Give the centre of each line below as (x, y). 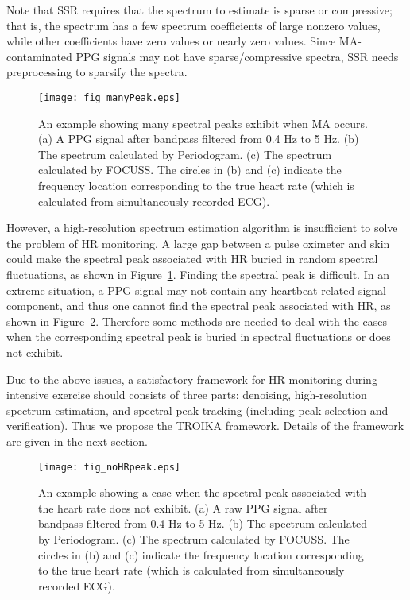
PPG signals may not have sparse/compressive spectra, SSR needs (237, 56)
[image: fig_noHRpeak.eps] (109, 467)
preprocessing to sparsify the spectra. (97, 72)
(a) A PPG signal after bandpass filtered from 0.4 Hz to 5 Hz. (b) (199, 139)
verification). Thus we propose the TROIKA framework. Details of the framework (205, 426)
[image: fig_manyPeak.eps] (109, 97)
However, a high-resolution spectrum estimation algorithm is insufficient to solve (202, 228)
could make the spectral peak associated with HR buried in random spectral (192, 259)
